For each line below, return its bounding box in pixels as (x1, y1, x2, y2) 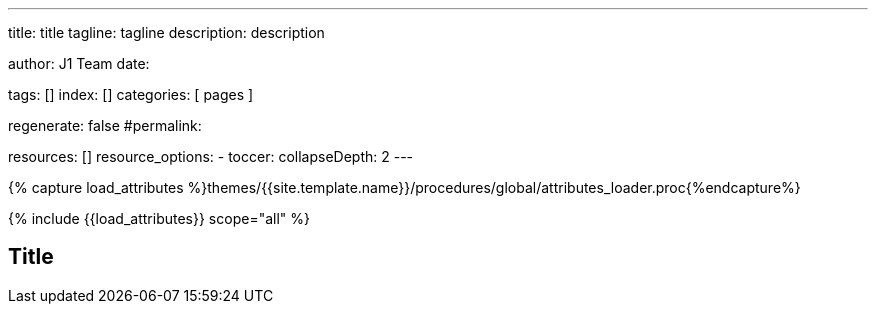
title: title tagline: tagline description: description (8, 24, 325, 41)
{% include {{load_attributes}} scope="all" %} (8, 210, 310, 227)
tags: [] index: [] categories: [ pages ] (8, 86, 254, 103)
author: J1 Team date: (8, 55, 150, 72)
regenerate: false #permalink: (8, 117, 202, 134)
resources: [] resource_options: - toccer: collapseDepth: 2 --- (8, 148, 414, 165)
